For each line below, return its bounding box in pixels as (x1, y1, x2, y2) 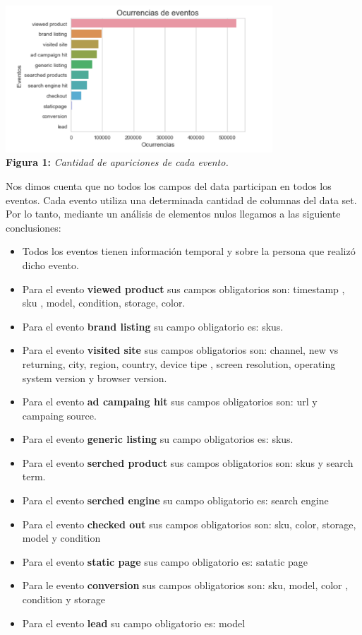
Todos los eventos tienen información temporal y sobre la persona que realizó (22, 244, 356, 259)
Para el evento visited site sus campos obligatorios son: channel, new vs (22, 343, 339, 357)
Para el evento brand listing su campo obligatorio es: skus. (22, 319, 284, 333)
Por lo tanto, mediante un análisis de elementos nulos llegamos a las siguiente (6, 206, 341, 221)
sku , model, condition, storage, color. (22, 295, 186, 310)
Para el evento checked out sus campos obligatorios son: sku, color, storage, (22, 516, 356, 531)
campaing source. (22, 408, 97, 422)
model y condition (22, 530, 101, 545)
